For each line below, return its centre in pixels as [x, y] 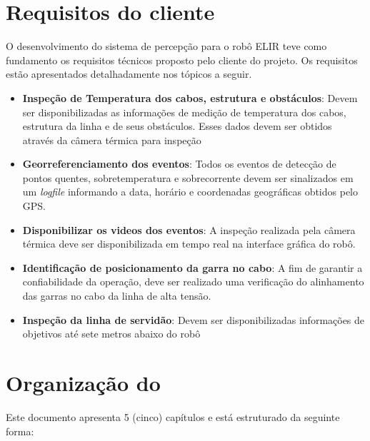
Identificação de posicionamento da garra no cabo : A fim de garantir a [192, 267]
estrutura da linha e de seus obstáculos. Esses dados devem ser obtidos [177, 126]
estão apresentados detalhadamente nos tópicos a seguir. [129, 74]
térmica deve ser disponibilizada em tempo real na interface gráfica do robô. [189, 244]
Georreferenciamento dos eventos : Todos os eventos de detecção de [179, 164]
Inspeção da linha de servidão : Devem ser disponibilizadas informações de [194, 319]
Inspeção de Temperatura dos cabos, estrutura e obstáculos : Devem [190, 97]
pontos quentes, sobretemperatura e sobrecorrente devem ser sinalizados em [188, 177]
